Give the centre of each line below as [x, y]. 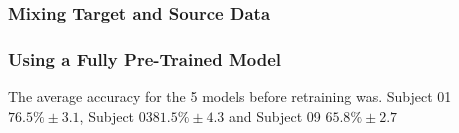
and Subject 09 [275, 115]
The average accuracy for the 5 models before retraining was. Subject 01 [230, 96]
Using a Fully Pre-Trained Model [145, 58]
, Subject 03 [116, 115]
